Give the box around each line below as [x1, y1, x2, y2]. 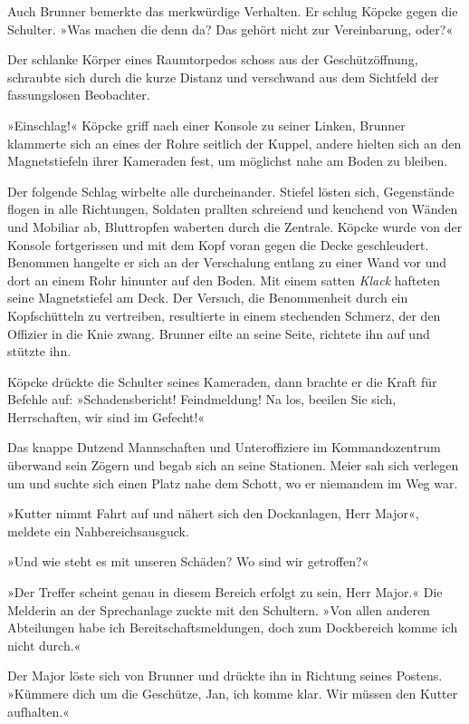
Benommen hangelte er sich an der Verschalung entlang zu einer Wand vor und [7, 253, 447, 272]
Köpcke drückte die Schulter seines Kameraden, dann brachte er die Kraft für [7, 372, 437, 391]
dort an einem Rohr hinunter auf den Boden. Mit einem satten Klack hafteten [7, 270, 440, 289]
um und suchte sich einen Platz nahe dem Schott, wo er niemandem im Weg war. [7, 473, 458, 492]
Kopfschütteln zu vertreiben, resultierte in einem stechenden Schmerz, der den [7, 305, 441, 324]
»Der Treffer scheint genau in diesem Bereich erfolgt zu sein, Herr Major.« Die [7, 583, 443, 602]
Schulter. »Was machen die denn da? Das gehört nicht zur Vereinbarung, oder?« [7, 19, 454, 38]
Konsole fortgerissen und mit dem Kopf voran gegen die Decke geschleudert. [7, 235, 429, 254]
